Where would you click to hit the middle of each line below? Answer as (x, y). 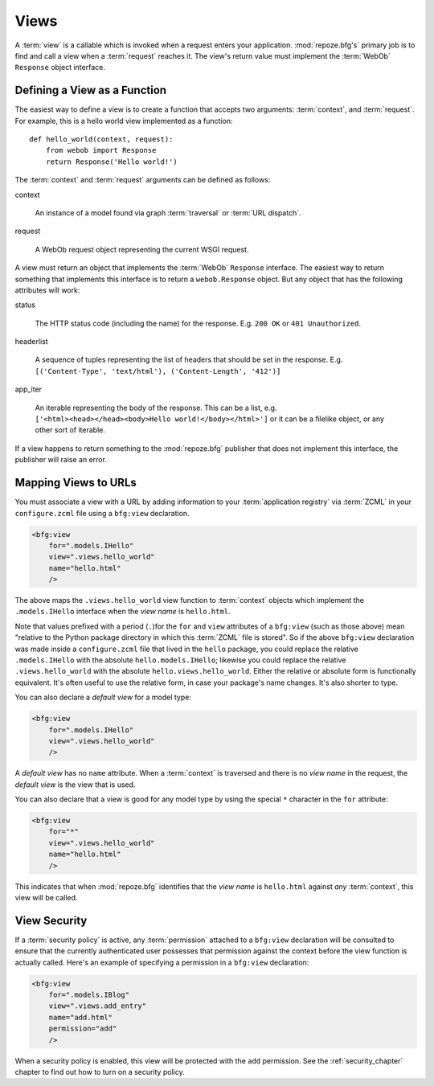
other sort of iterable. (70, 430)
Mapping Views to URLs (76, 483)
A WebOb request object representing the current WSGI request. (142, 249)
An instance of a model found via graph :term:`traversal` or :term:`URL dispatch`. (168, 212)
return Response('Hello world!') (112, 162)
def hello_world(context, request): (101, 139)
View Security (51, 920)
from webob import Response (101, 150)
